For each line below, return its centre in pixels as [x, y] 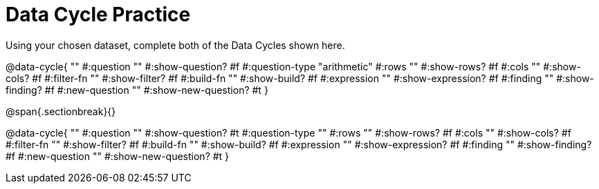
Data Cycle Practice [98, 14]
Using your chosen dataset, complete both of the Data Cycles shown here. [175, 45]
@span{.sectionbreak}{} [61, 111]
